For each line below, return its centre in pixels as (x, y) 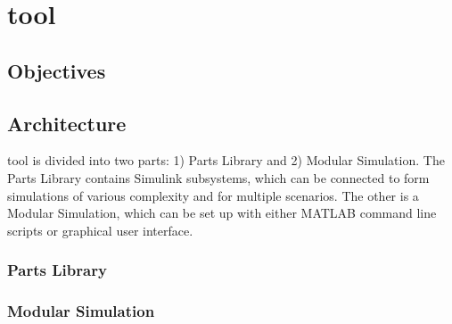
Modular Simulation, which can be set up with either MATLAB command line (222, 213)
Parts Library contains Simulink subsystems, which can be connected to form (218, 177)
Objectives (57, 70)
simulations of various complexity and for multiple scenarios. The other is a (213, 195)
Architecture (67, 123)
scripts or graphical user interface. (100, 230)
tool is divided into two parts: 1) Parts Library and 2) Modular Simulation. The (226, 160)
